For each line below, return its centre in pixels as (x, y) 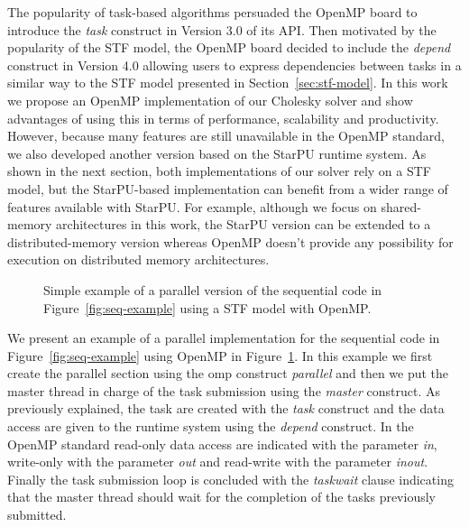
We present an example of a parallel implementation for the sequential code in (224, 338)
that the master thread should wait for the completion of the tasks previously (221, 497)
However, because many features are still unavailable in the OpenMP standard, (226, 136)
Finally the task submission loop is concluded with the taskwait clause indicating (230, 479)
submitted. (37, 515)
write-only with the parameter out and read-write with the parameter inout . (218, 462)
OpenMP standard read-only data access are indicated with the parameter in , (222, 444)
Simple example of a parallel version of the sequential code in (213, 289)
